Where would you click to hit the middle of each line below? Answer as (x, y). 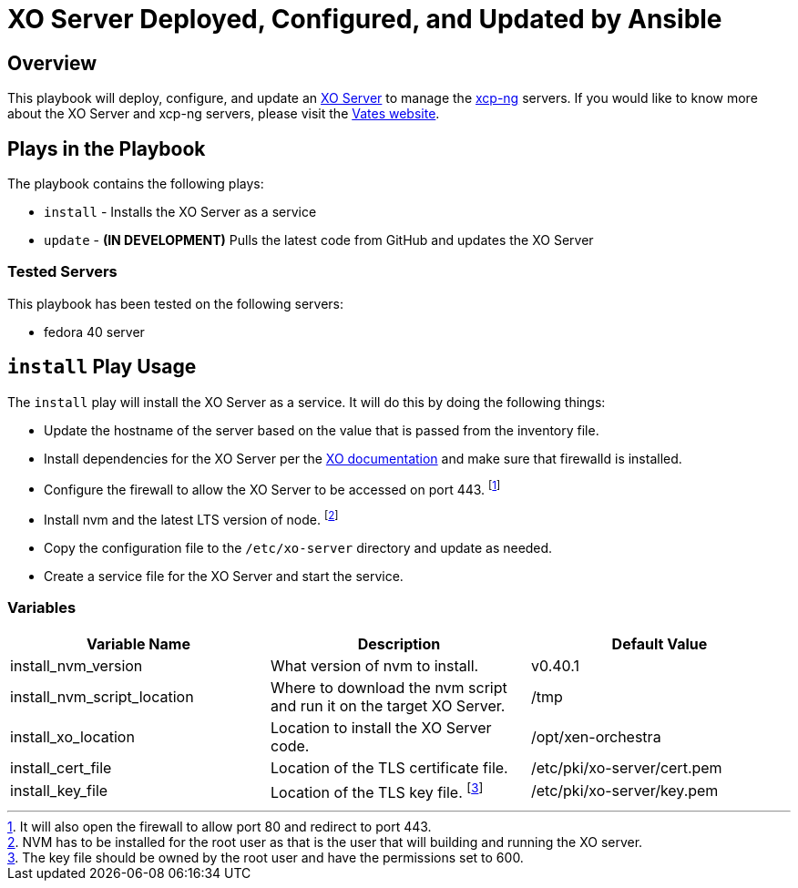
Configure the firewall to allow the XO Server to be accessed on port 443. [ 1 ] (272, 488)
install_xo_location (72, 736)
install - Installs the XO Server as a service (180, 212)
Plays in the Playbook (107, 148)
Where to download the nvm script (389, 687)
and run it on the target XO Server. (388, 705)
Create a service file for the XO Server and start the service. (224, 576)
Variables (42, 608)
